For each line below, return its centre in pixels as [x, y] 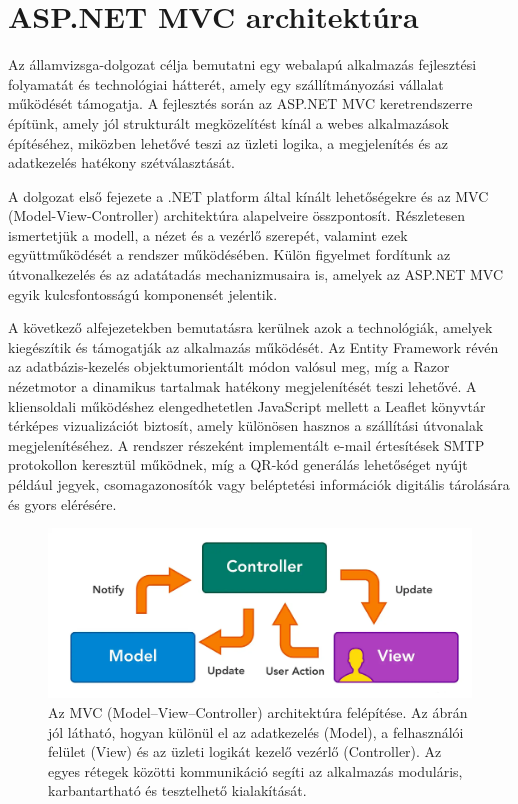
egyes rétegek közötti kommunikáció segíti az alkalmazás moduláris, [255, 770]
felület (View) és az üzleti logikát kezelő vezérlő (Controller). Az [245, 751]
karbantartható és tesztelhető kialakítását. [177, 790]
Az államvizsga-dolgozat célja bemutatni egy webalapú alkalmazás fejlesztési [242, 64]
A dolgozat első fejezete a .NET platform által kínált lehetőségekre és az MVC [248, 195]
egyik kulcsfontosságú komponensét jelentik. [143, 293]
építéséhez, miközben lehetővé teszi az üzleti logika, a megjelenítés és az [228, 142]
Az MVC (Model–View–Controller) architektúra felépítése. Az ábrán [258, 711]
